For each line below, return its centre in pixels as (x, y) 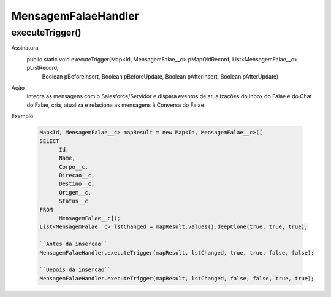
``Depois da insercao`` (75, 270)
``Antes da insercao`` (74, 244)
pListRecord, (43, 68)
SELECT (49, 141)
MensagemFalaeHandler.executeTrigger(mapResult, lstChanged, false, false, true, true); (177, 278)
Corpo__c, (74, 167)
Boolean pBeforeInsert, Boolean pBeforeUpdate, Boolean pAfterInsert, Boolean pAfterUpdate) (160, 76)
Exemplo (22, 116)
